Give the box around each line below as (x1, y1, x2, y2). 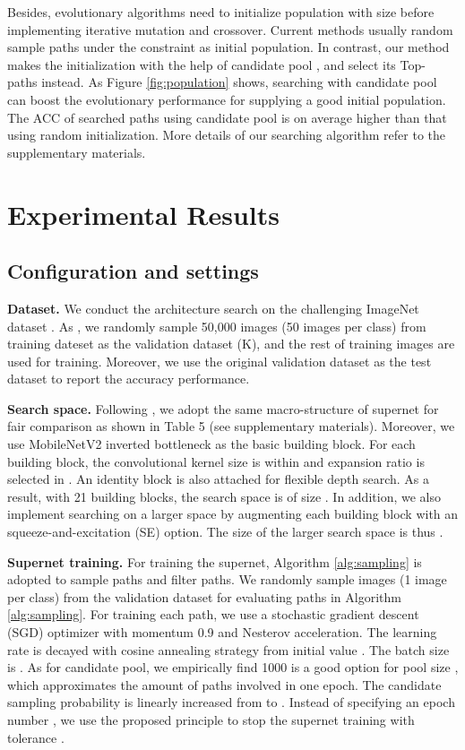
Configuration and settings (7, 257, 259, 285)
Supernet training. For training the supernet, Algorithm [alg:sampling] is (7, 552, 422, 571)
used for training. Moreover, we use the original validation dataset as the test (7, 351, 432, 370)
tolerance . (7, 728, 65, 746)
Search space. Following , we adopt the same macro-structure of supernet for (7, 399, 439, 418)
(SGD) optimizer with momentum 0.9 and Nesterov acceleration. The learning (7, 623, 437, 642)
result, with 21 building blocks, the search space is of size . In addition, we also (7, 487, 441, 505)
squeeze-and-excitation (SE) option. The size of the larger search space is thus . (7, 522, 443, 541)
